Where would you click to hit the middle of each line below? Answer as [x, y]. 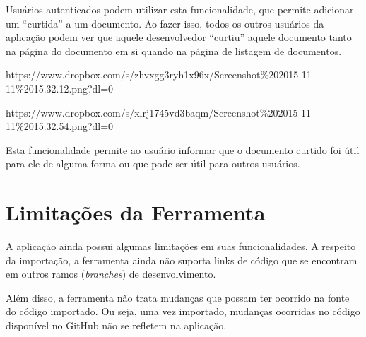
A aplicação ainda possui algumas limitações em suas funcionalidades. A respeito [181, 246]
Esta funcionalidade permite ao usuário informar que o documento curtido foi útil [183, 149]
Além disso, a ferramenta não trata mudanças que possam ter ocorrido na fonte [178, 297]
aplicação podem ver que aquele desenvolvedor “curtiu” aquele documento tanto [179, 37]
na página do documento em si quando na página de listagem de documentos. [174, 51]
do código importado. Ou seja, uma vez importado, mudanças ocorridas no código [183, 311]
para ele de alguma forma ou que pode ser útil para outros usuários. [153, 164]
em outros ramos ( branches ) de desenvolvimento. [111, 274]
